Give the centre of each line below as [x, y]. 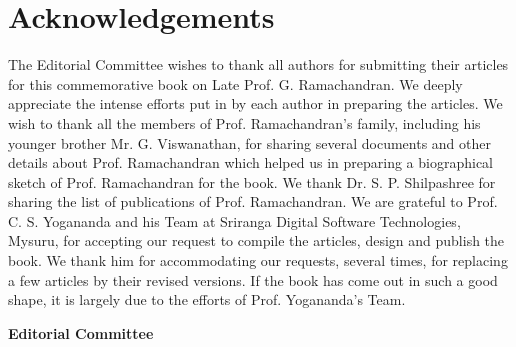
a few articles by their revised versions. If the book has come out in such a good [253, 279]
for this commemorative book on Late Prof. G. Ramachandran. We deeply [235, 83]
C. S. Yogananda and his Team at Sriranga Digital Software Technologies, [234, 220]
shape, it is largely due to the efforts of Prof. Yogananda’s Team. [207, 299]
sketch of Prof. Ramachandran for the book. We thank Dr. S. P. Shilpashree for [252, 181]
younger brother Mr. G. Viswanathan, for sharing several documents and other [249, 142]
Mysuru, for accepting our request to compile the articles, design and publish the [256, 240]
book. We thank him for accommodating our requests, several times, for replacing [258, 260]
